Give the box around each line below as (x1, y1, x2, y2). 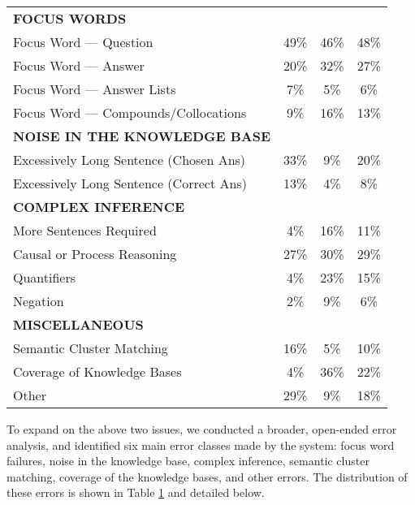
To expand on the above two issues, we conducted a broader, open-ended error (6, 421, 397, 437)
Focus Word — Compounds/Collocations (13, 103, 247, 122)
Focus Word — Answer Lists (13, 80, 176, 98)
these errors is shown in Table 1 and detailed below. (6, 484, 265, 501)
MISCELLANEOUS (13, 315, 144, 334)
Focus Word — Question (13, 32, 153, 51)
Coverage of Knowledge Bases (13, 362, 182, 381)
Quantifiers (13, 268, 76, 287)
